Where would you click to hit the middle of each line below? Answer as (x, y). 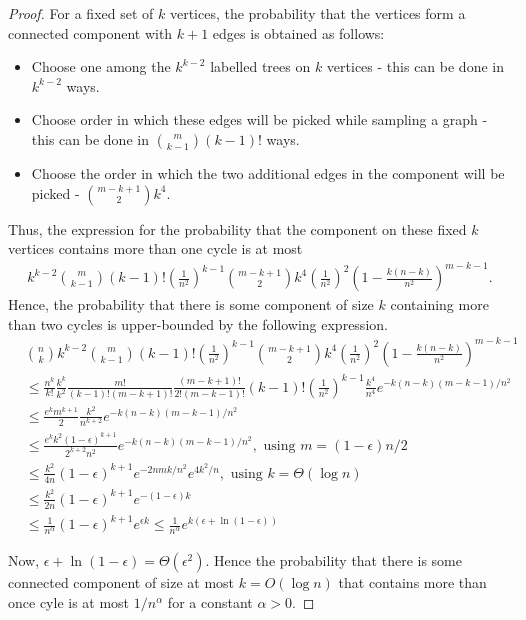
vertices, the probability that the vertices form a (317, 13)
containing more (439, 304)
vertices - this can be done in (415, 66)
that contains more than (412, 582)
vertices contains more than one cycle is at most (155, 248)
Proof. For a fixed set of (81, 13)
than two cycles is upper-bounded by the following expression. (198, 323)
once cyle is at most (69, 601)
